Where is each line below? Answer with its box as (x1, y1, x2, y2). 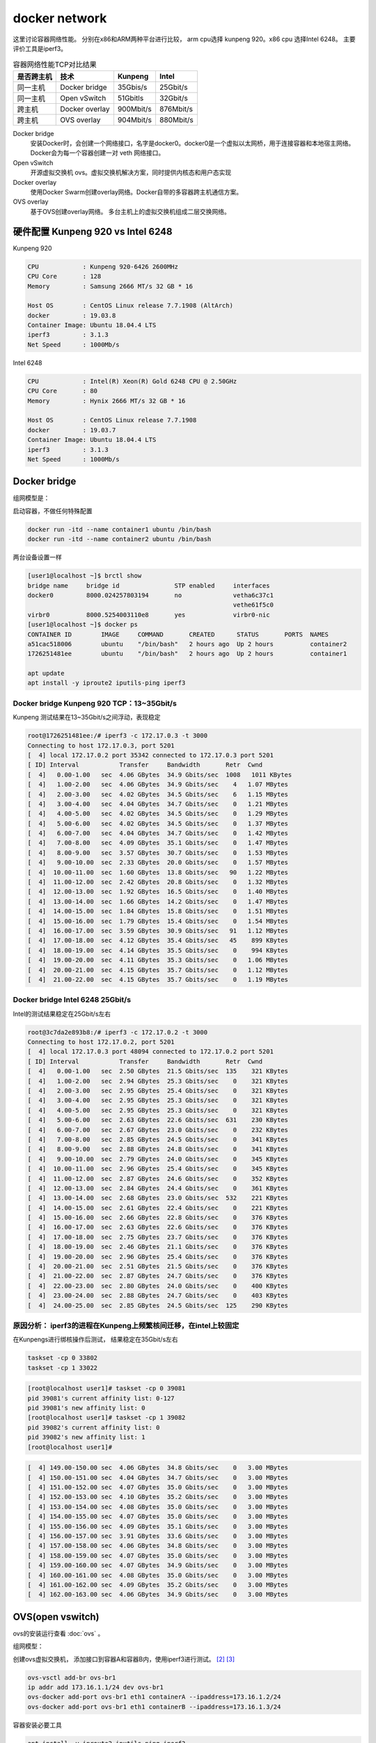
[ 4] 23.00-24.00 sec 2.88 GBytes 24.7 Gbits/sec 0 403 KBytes (27, 1292, 289, 1300)
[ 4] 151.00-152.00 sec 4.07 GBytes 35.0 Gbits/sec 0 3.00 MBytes (27, 1484, 289, 1491)
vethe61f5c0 (233, 601, 274, 609)
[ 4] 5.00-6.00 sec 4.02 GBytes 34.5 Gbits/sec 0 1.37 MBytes (27, 819, 289, 828)
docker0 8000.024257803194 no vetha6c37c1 (27, 591, 274, 599)
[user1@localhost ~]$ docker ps (27, 621, 139, 629)
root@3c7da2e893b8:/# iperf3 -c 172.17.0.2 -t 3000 (27, 1028, 208, 1036)
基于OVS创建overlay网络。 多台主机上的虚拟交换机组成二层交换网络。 (30, 207, 231, 215)
